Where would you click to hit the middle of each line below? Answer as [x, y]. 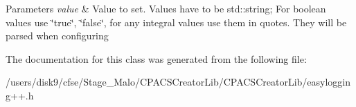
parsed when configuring [57, 36]
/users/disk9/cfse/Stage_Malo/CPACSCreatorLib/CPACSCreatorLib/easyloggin [178, 82]
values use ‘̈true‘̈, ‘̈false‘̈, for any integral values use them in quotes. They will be [176, 22]
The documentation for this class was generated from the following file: [156, 58]
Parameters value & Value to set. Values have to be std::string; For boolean [166, 8]
